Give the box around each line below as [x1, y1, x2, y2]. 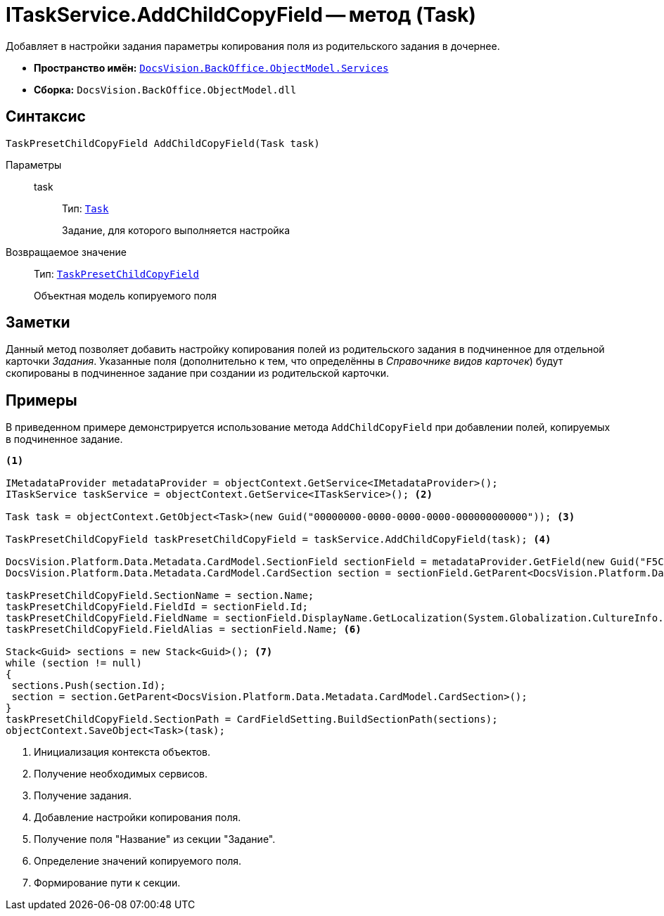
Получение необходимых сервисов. [34, 768, 207, 780]
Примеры [6, 391, 77, 409]
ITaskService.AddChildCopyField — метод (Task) [6, 3, 476, 27]
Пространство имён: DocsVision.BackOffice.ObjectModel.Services [34, 61, 389, 74]
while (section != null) [6, 657, 142, 669]
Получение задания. [34, 789, 132, 802]
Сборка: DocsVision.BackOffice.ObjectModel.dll [34, 83, 297, 96]
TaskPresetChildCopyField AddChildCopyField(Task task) [6, 137, 320, 149]
